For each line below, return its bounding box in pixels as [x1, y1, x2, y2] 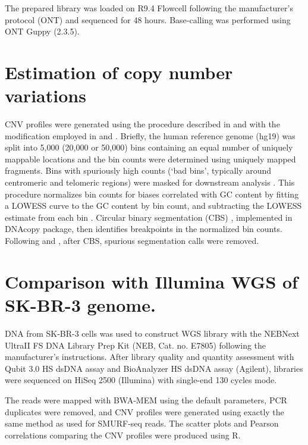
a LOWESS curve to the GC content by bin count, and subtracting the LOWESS [5, 199, 302, 212]
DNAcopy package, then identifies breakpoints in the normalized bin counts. [5, 223, 282, 235]
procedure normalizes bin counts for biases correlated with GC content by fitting [5, 187, 299, 200]
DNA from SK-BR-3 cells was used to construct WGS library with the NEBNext [5, 327, 300, 339]
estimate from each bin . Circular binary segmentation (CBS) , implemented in [5, 211, 293, 223]
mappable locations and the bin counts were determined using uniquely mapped [5, 152, 296, 165]
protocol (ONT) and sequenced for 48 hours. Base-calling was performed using [5, 13, 291, 26]
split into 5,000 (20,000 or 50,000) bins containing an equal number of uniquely [5, 141, 293, 153]
